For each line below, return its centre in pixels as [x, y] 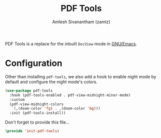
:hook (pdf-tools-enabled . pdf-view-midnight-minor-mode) [70, 95]
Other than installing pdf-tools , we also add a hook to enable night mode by [81, 76]
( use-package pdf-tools [29, 90]
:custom [17, 99]
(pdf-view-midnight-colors [37, 104]
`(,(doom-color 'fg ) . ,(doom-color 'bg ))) [56, 109]
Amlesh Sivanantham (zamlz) [81, 22]
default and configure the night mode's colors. [51, 82]
